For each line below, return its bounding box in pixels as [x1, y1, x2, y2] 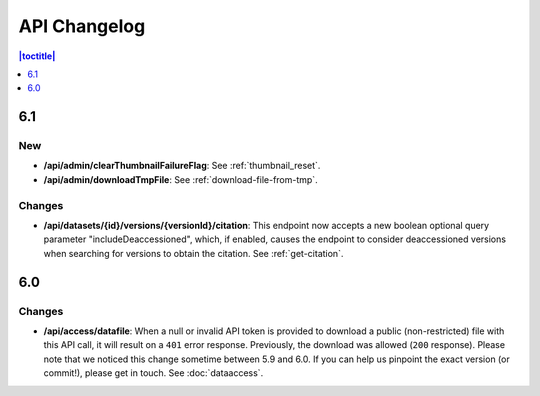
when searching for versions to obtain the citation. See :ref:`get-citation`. [43, 247, 344, 259]
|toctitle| [18, 50, 56, 62]
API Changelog [18, 15, 146, 37]
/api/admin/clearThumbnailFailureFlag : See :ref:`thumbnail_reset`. [43, 160, 321, 172]
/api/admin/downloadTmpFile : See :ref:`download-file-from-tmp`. [43, 173, 319, 185]
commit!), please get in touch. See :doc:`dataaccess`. [43, 367, 264, 379]
